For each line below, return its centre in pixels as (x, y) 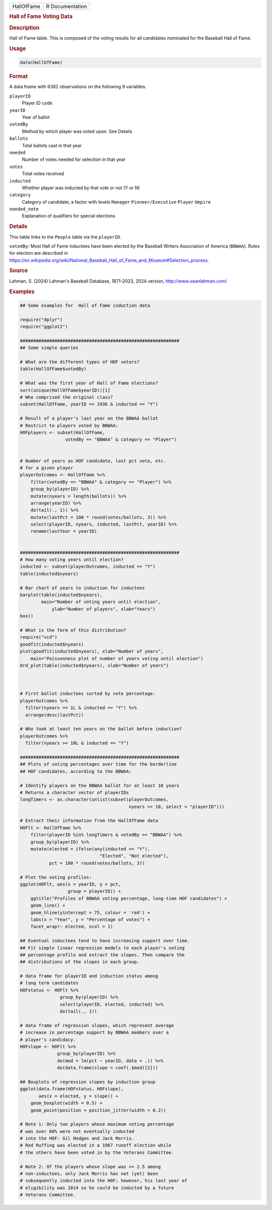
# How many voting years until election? (72, 560)
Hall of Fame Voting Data (41, 17)
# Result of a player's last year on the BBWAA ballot (89, 418)
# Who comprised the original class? (66, 397)
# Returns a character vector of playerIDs (75, 792)
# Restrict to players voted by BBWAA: (69, 425)
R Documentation (67, 6)
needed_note (24, 209)
